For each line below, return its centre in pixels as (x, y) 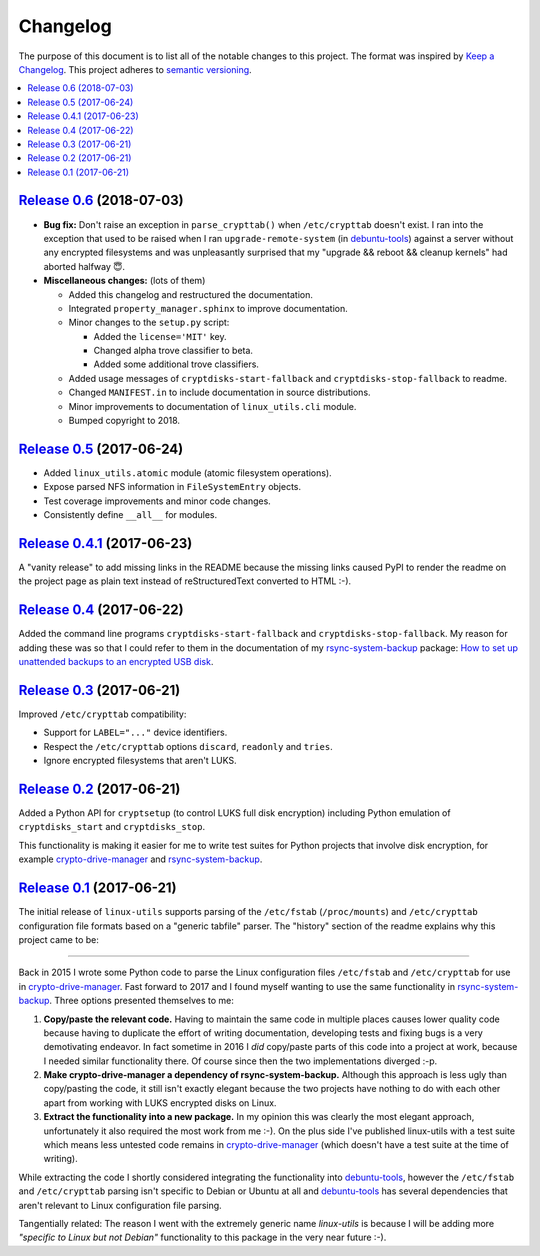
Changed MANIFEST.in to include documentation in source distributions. (219, 392)
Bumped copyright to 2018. (124, 421)
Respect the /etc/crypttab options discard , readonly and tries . (188, 746)
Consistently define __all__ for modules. (130, 515)
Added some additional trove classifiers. (176, 364)
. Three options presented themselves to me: (141, 1001)
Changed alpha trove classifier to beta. (173, 351)
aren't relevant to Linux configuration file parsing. (120, 1205)
